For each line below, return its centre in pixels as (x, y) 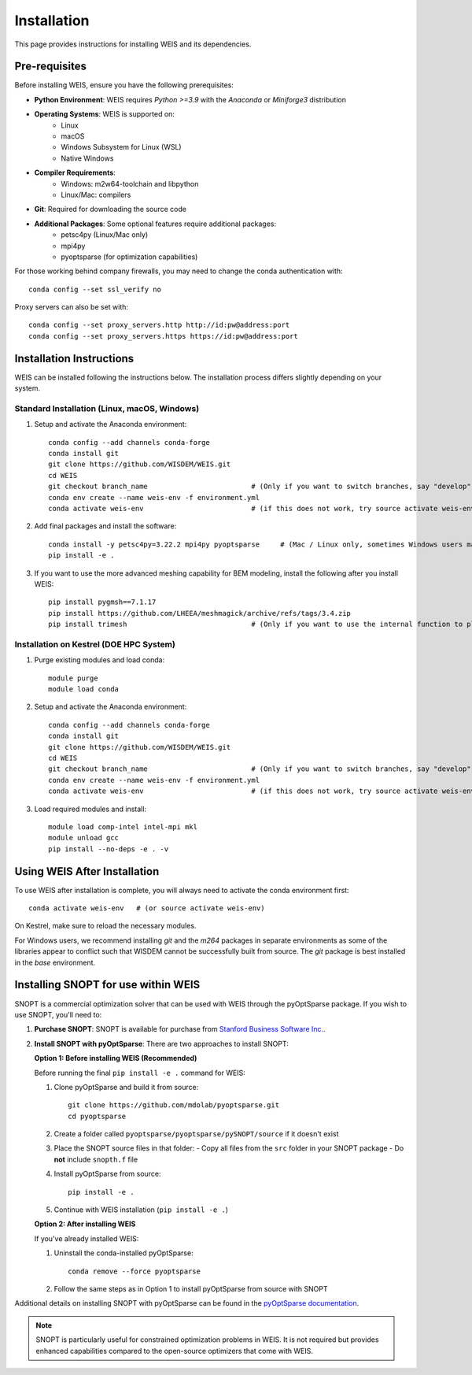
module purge (73, 678)
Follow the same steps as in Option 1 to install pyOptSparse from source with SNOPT (191, 1288)
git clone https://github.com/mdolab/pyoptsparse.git (173, 1105)
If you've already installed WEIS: (87, 1238)
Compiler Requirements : (75, 172)
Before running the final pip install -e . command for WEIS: (140, 1073)
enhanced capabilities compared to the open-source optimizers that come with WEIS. (175, 1351)
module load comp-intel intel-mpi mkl (123, 827)
